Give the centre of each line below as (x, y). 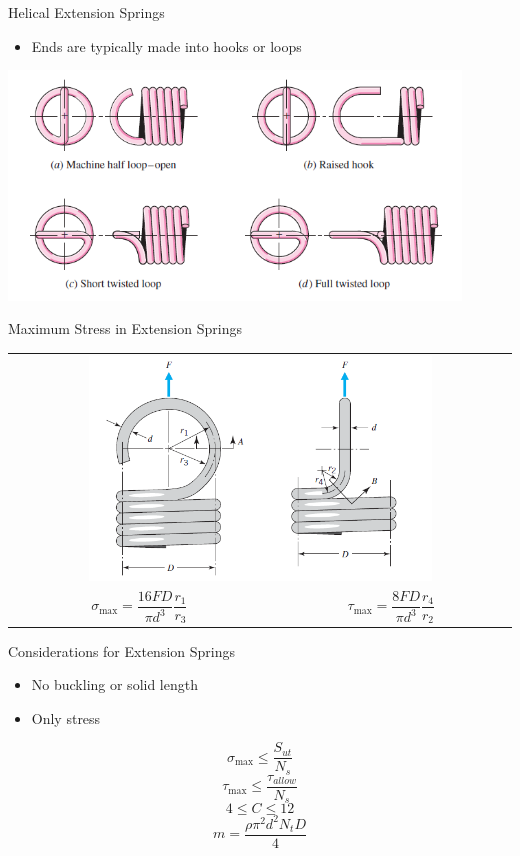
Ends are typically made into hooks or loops (166, 45)
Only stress (66, 717)
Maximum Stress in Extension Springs (125, 328)
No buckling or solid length (114, 684)
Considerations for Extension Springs (121, 650)
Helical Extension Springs (86, 12)
